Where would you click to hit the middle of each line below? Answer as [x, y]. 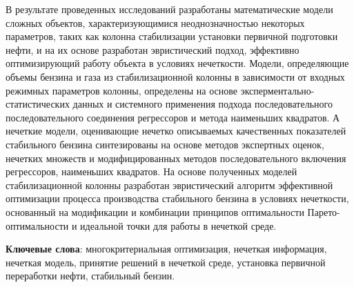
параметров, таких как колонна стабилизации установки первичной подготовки [172, 36]
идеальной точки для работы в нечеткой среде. [178, 225]
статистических [38, 104]
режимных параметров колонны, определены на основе [121, 90]
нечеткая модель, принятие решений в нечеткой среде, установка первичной [166, 262]
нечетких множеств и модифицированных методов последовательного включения [176, 158]
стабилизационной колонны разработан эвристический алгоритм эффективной [169, 185]
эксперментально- [277, 90]
